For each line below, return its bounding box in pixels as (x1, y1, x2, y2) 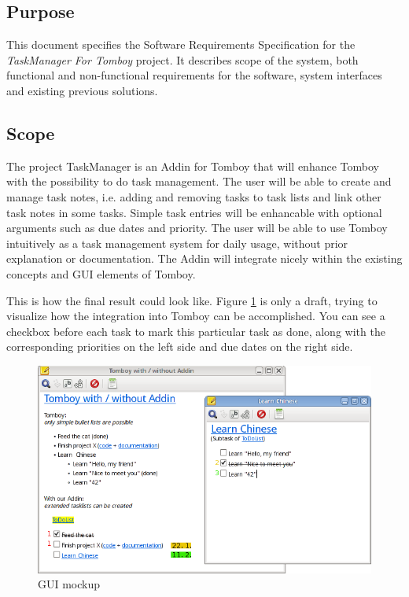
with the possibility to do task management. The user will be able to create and (6, 173, 392, 190)
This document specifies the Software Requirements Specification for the (6, 36, 356, 53)
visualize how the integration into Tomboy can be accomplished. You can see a (6, 308, 385, 324)
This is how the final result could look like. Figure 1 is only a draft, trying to (6, 292, 378, 308)
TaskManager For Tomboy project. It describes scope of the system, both (6, 51, 359, 68)
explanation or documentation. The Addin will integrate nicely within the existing (6, 250, 403, 267)
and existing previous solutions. (6, 82, 158, 98)
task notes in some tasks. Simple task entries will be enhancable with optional (6, 204, 382, 220)
